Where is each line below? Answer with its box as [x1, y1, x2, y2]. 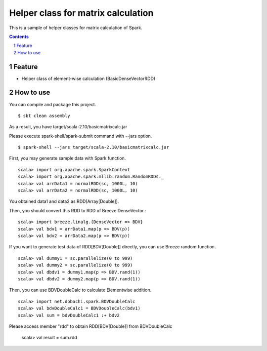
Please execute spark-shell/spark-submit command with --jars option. [9, 133, 152, 139]
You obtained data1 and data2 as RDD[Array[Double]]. [9, 198, 119, 204]
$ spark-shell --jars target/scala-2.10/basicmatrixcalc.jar [18, 145, 169, 150]
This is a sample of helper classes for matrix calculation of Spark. [9, 25, 143, 31]
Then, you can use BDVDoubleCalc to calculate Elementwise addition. [9, 287, 152, 293]
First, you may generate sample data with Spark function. [9, 156, 126, 161]
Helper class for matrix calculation [9, 7, 154, 18]
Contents [9, 34, 29, 39]
